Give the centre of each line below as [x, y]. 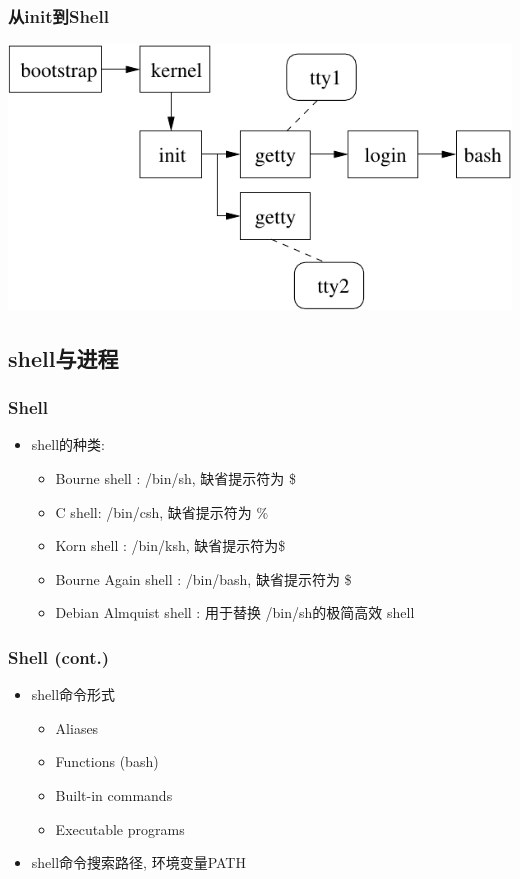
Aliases [77, 727]
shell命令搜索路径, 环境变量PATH [138, 862]
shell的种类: [68, 444]
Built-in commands [114, 794]
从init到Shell [58, 15]
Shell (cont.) [59, 656]
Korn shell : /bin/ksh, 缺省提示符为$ [170, 545]
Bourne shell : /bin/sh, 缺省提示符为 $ [175, 477]
